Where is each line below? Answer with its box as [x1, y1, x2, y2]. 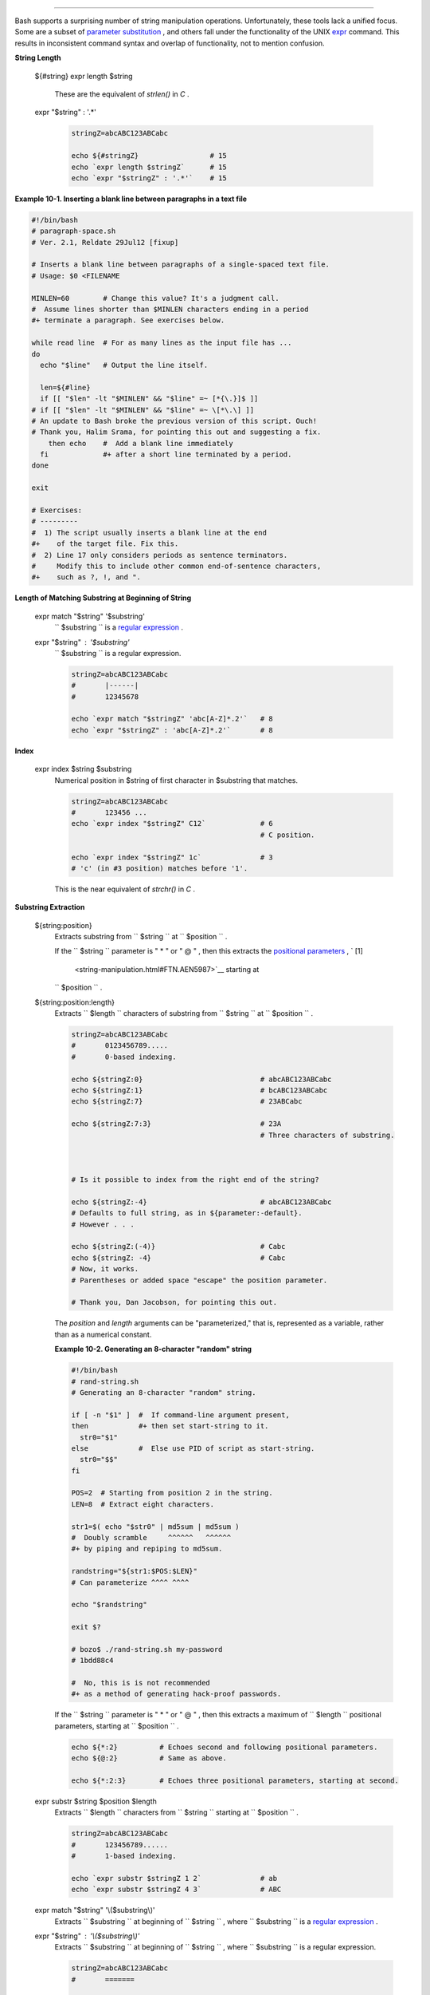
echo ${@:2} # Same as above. [71, 1754, 227, 1763]
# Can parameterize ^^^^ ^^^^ [71, 1578, 190, 1587]
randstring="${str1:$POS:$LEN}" [71, 1566, 198, 1576]
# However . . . [71, 1219, 135, 1229]
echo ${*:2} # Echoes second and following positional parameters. [71, 1742, 378, 1752]
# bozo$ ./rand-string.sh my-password [71, 1645, 223, 1653]
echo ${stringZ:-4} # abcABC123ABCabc [71, 1197, 332, 1207]
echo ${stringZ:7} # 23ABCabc [71, 1097, 303, 1106]
